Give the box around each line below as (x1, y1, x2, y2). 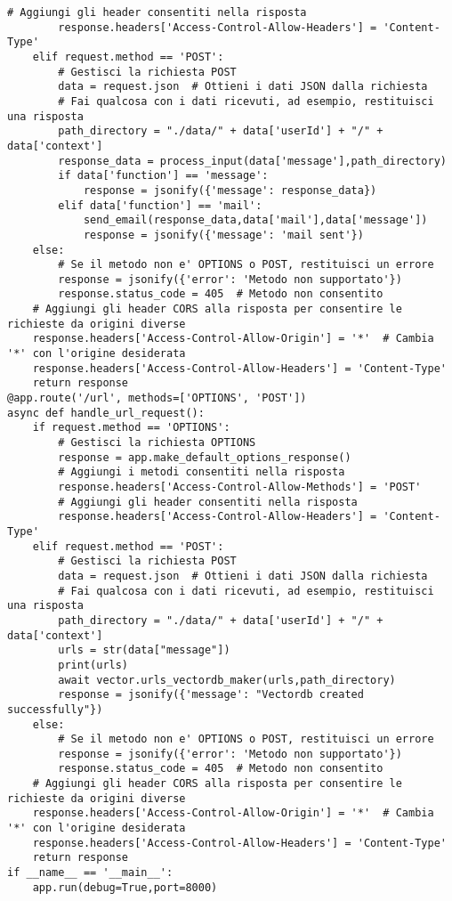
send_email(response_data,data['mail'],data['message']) (83, 214, 428, 227)
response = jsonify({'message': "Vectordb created (58, 688, 364, 702)
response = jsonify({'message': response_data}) (83, 183, 377, 197)
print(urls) (58, 658, 129, 671)
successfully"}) (7, 702, 103, 716)
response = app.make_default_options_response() (58, 450, 351, 464)
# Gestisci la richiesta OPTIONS (58, 436, 256, 450)
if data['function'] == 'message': (58, 169, 269, 183)
